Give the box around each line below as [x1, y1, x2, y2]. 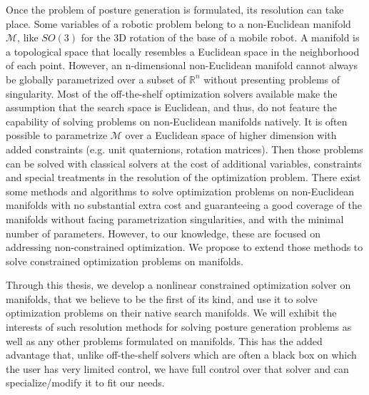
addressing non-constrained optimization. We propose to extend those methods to [6, 240, 363, 255]
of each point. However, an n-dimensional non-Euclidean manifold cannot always [6, 58, 358, 73]
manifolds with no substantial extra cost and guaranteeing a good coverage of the [6, 197, 362, 212]
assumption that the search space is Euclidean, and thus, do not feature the [6, 100, 337, 115]
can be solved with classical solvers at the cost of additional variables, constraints [6, 155, 362, 170]
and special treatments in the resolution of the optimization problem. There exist [6, 170, 361, 185]
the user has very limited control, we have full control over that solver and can [6, 361, 349, 376]
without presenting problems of [203, 71, 340, 86]
